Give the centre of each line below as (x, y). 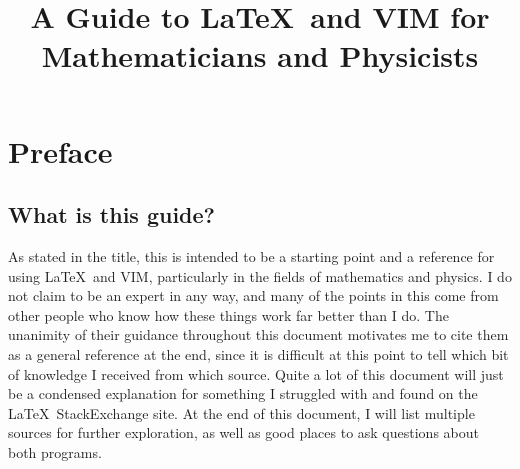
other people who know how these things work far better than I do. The (228, 314)
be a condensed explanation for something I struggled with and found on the (243, 393)
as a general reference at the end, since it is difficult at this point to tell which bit (258, 353)
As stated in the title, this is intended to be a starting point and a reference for (251, 255)
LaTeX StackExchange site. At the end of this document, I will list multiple (241, 412)
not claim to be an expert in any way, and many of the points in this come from (253, 295)
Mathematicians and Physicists (260, 55)
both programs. (55, 451)
